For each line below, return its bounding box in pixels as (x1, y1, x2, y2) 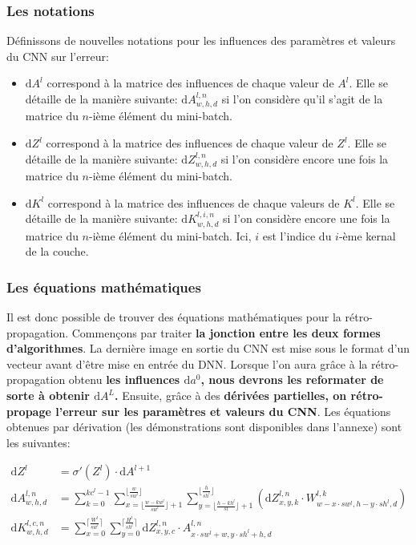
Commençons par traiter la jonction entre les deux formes (71, 324, 381, 341)
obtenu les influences (68, 371, 180, 388)
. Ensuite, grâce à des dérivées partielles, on (115, 387, 347, 404)
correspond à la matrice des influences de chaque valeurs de (47, 194, 340, 211)
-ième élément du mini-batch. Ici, (89, 227, 252, 244)
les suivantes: (6, 434, 71, 450)
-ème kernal (338, 227, 396, 244)
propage (6, 402, 51, 419)
